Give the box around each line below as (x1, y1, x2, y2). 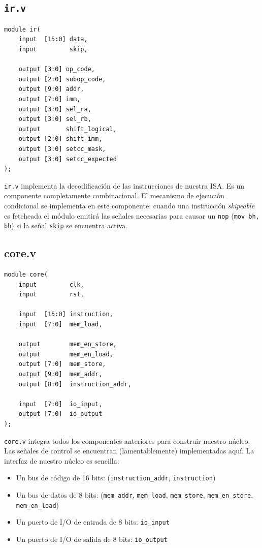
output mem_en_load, (18, 350, 113, 358)
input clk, (18, 281, 84, 288)
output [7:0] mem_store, (18, 360, 106, 368)
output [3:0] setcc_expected (18, 155, 117, 163)
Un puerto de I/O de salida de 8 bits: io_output (16, 534, 168, 544)
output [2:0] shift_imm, (18, 135, 103, 143)
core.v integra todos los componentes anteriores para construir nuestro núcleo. (4, 435, 250, 446)
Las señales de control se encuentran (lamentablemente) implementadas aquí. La (4, 445, 254, 456)
